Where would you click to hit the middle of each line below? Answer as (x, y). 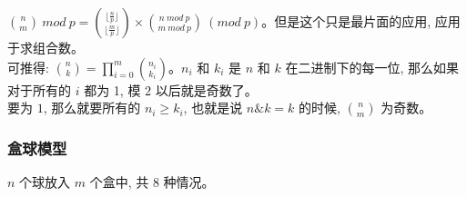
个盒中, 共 (119, 182)
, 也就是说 (213, 108)
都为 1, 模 (112, 89)
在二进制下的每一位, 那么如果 (372, 67)
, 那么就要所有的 (92, 108)
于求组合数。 (46, 47)
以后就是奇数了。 (206, 89)
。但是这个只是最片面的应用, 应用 (361, 21)
